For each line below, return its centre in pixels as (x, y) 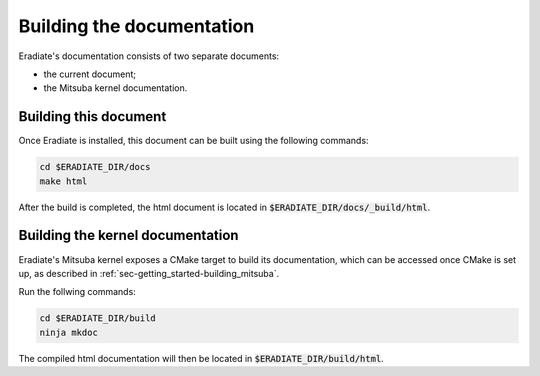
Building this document (92, 116)
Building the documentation (136, 26)
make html (63, 181)
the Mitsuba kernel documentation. (115, 88)
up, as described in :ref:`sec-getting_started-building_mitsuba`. (149, 273)
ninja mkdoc (69, 332)
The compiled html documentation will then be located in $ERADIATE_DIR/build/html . (201, 358)
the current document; (90, 74)
